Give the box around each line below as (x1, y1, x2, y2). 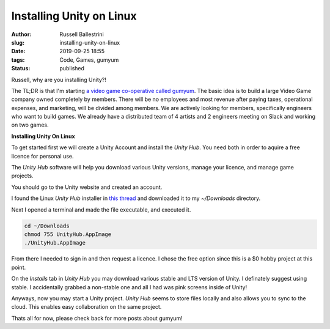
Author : (11, 31, 32, 38)
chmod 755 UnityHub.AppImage (24, 231, 112, 238)
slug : (11, 39, 24, 46)
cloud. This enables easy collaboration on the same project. (11, 303, 162, 311)
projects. (11, 172, 34, 180)
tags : (11, 56, 25, 64)
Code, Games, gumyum (59, 56, 119, 64)
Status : (11, 65, 31, 72)
